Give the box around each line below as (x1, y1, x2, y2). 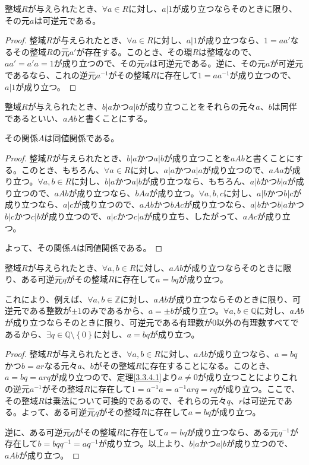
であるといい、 (5, 112, 63, 124)
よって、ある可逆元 (21, 406, 96, 418)
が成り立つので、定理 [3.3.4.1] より (50, 371, 178, 383)
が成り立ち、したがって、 (144, 209, 243, 222)
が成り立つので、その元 (53, 57, 146, 69)
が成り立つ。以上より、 (98, 437, 190, 450)
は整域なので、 (198, 45, 257, 58)
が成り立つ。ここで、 (217, 383, 300, 395)
